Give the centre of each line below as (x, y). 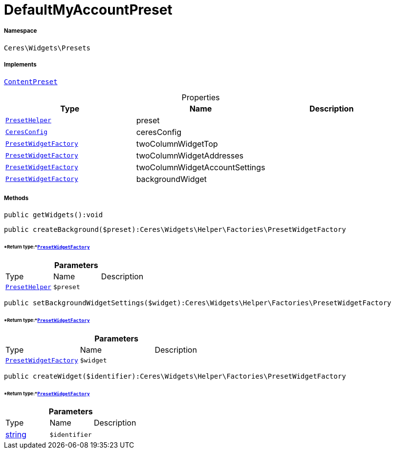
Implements (20, 65)
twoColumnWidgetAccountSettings (201, 167)
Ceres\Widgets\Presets (47, 48)
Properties (201, 97)
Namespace (21, 31)
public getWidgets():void (54, 215)
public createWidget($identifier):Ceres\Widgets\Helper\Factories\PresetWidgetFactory (175, 376)
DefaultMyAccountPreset (88, 10)
